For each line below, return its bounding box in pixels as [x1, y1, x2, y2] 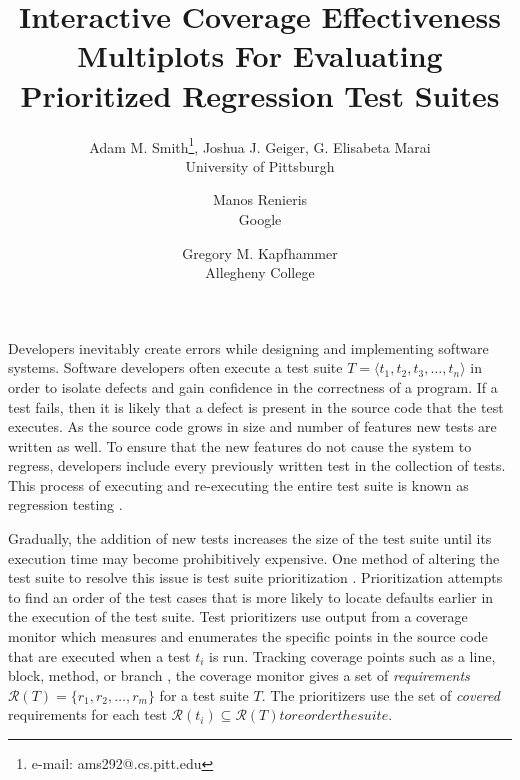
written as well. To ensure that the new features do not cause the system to [8, 435, 472, 456]
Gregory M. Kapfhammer [182, 242, 338, 263]
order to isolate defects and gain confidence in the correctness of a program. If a [8, 376, 498, 397]
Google [238, 208, 282, 229]
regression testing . [8, 494, 123, 515]
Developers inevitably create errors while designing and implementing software [8, 337, 489, 358]
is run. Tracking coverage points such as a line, [209, 645, 496, 666]
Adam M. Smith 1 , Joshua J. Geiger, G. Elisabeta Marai [89, 133, 431, 157]
